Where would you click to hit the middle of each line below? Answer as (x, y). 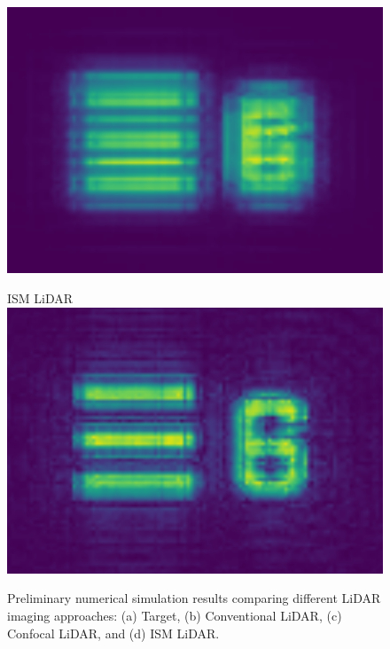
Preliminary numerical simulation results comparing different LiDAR (194, 598)
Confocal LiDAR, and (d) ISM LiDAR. (113, 633)
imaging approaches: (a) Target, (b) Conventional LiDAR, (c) (175, 616)
